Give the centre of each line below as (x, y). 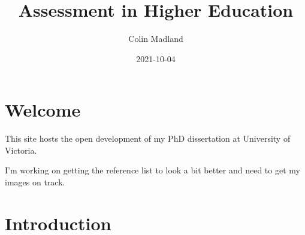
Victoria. (21, 150)
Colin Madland (156, 39)
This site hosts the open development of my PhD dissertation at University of (148, 138)
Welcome (43, 110)
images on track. (35, 182)
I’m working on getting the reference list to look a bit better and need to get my (152, 170)
